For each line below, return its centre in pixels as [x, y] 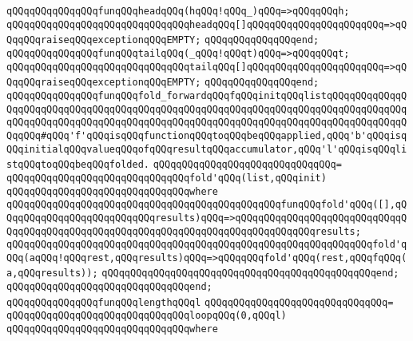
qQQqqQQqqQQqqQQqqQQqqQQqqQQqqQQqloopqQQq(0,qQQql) [147, 316]
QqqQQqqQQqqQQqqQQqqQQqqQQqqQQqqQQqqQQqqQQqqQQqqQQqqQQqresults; [184, 231]
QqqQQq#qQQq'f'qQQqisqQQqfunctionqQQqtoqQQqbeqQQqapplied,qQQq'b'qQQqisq [207, 135]
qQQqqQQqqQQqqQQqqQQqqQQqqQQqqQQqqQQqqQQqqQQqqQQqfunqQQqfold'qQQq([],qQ [207, 205]
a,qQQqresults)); [52, 274]
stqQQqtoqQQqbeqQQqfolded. [78, 165]
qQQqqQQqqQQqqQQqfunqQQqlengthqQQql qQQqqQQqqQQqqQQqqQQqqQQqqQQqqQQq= [200, 302]
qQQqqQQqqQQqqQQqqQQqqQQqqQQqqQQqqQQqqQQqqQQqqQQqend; [250, 274]
